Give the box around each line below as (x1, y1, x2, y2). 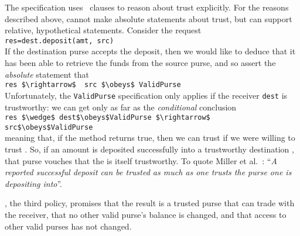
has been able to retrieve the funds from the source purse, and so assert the (5, 57, 276, 69)
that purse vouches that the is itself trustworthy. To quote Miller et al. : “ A (5, 154, 277, 166)
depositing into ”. (5, 177, 63, 189)
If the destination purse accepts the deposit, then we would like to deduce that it (5, 45, 296, 57)
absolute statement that (5, 68, 90, 80)
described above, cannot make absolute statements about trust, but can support (5, 12, 292, 25)
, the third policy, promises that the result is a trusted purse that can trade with (5, 197, 295, 209)
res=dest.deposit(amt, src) (5, 36, 114, 45)
